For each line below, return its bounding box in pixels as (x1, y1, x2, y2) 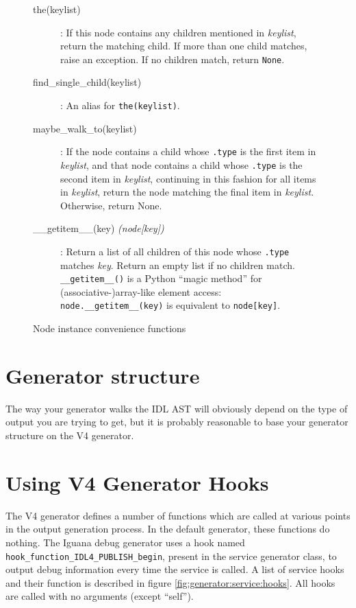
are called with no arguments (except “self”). (5, 589, 194, 603)
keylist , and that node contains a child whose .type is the (60, 157, 303, 172)
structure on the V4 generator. (5, 428, 134, 443)
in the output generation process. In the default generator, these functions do (5, 522, 330, 536)
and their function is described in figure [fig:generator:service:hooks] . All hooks (5, 575, 335, 589)
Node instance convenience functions (33, 321, 186, 336)
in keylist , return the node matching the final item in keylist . (60, 185, 314, 199)
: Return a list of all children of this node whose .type (60, 244, 290, 258)
